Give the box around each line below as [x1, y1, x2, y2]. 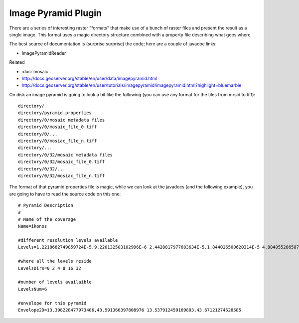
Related [9, 59, 25, 65]
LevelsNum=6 [18, 286, 47, 292]
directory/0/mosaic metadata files [18, 117, 105, 123]
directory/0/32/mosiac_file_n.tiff [18, 172, 105, 178]
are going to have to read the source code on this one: [9, 191, 121, 197]
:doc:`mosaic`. [21, 68, 51, 74]
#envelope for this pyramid [18, 300, 87, 306]
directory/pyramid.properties [18, 110, 92, 116]
